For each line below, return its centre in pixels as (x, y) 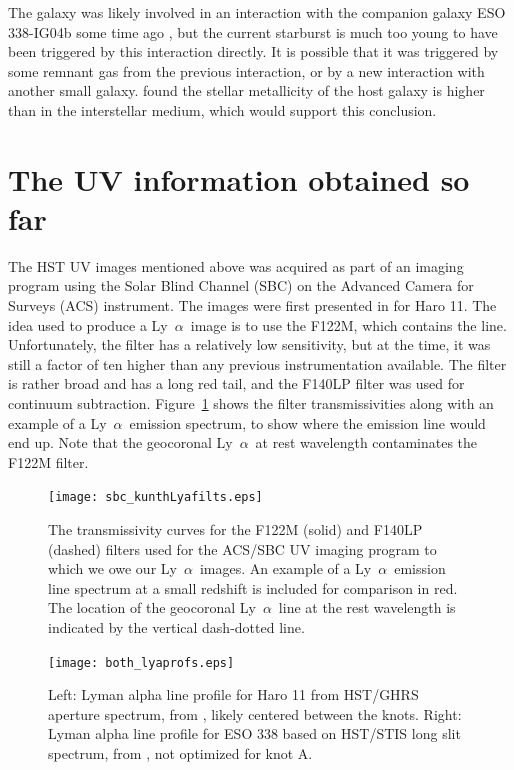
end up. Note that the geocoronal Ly (120, 442)
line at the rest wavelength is (367, 607)
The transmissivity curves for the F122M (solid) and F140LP (235, 529)
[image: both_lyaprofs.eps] (141, 662)
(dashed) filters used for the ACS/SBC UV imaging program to (242, 548)
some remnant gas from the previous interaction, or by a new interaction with (246, 70)
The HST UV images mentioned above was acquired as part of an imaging (236, 265)
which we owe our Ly (112, 568)
